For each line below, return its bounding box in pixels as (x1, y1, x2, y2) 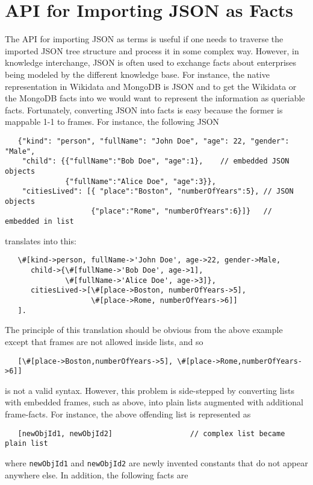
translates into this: (5, 234, 76, 247)
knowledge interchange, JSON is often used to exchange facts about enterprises (5, 56, 297, 69)
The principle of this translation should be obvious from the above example (5, 323, 283, 336)
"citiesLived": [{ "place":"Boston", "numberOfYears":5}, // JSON (22, 187, 294, 196)
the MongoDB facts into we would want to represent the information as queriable (5, 92, 305, 104)
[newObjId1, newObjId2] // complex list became (17, 429, 285, 438)
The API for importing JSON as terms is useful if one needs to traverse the (5, 33, 284, 45)
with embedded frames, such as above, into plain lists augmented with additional (5, 396, 303, 408)
